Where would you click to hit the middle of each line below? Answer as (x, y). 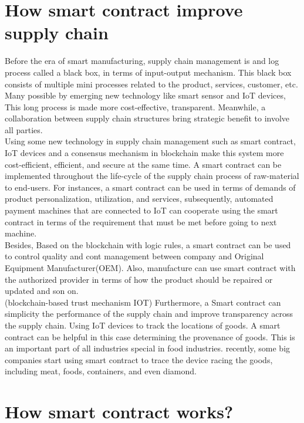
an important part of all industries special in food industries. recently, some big (148, 348)
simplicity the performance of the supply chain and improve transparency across (149, 314)
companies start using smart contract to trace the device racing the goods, (139, 359)
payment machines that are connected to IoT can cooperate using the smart (141, 210)
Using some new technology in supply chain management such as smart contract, (150, 141)
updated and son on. (42, 291)
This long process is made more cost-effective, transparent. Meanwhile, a (135, 106)
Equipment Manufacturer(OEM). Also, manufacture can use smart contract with (150, 268)
